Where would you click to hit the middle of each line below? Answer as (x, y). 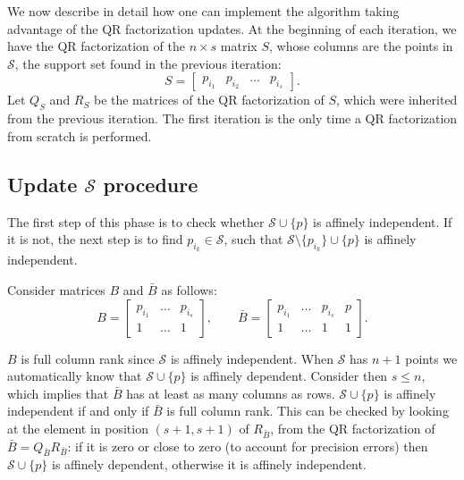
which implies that (58, 393)
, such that (253, 239)
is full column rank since (88, 358)
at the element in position (78, 428)
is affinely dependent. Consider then (289, 376)
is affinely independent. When (252, 358)
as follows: (189, 289)
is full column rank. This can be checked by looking (308, 411)
